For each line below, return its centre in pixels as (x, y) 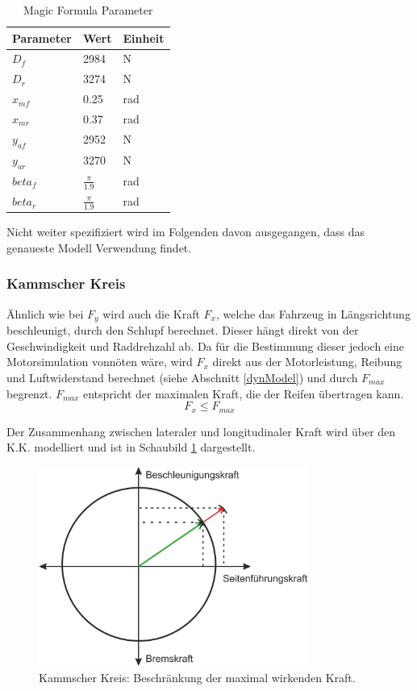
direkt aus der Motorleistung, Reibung (307, 362)
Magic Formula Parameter (88, 10)
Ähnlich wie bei (45, 313)
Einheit (144, 37)
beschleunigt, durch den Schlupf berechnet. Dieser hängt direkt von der (183, 330)
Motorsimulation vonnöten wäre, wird (100, 362)
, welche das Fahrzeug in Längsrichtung (313, 313)
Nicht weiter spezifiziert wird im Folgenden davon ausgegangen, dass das (186, 232)
